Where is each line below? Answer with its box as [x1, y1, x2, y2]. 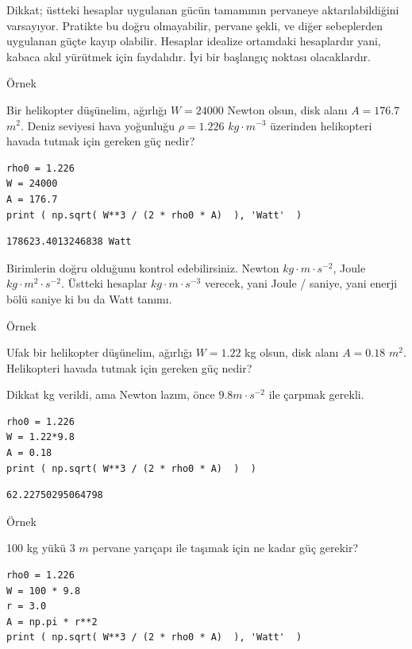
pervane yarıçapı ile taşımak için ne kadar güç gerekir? [92, 539, 359, 556]
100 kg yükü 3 [6, 539, 75, 556]
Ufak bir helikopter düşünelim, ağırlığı [6, 344, 192, 361]
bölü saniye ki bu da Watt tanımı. [6, 290, 172, 307]
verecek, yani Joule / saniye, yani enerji [204, 275, 398, 292]
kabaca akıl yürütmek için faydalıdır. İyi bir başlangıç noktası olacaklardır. [6, 48, 371, 64]
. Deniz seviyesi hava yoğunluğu [20, 117, 175, 133]
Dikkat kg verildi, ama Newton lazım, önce [6, 386, 215, 403]
